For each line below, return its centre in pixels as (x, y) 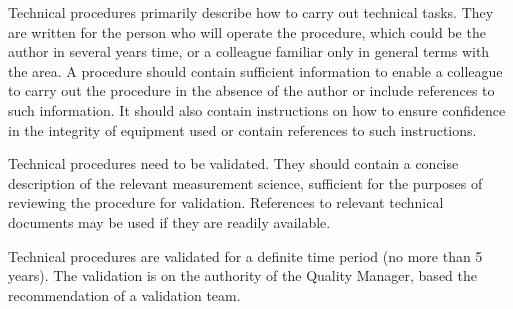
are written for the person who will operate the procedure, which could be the (247, 31)
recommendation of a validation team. (124, 294)
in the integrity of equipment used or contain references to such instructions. (242, 129)
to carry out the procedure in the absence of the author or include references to (251, 90)
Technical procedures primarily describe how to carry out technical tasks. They (251, 12)
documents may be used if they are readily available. (169, 221)
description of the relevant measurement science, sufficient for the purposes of (245, 182)
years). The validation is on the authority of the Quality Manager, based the (242, 275)
